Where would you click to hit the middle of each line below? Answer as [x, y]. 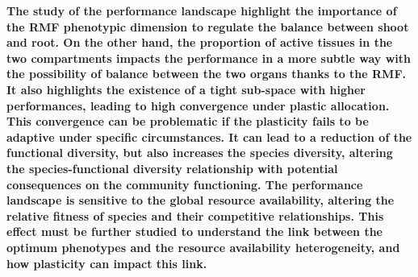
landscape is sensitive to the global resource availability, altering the [201, 200]
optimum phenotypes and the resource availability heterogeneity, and [203, 247]
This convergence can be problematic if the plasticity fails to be [188, 121]
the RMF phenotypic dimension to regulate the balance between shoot [208, 26]
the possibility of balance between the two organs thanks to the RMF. [206, 74]
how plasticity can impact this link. [107, 263]
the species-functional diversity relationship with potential [172, 168]
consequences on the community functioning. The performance [185, 184]
